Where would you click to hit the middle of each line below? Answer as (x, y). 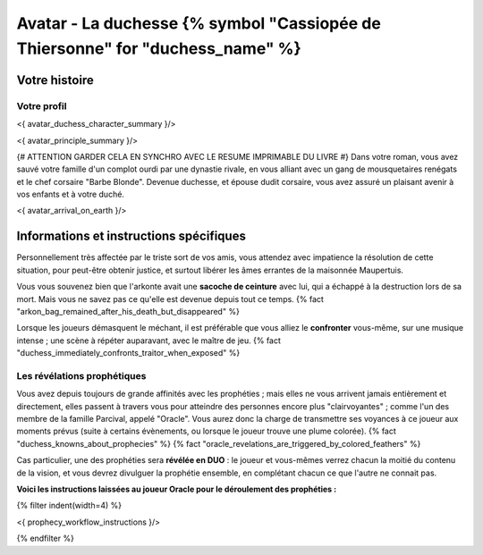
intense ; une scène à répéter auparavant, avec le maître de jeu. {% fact (149, 341)
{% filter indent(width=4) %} (69, 506)
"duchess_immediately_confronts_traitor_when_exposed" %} (128, 353)
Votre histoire (55, 80)
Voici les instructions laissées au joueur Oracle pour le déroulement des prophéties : (177, 489)
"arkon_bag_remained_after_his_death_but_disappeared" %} (128, 311)
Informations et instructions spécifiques (131, 236)
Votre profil (42, 105)
